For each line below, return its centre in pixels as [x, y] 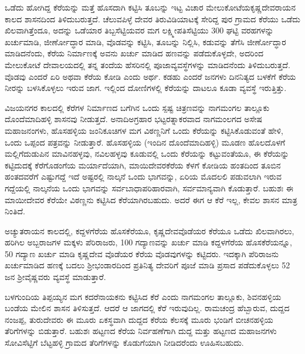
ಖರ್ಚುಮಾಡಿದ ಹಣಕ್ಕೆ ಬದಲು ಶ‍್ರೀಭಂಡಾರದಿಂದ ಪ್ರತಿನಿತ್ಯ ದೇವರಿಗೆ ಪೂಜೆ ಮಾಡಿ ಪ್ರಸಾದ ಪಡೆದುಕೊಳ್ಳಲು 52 [148, 265]
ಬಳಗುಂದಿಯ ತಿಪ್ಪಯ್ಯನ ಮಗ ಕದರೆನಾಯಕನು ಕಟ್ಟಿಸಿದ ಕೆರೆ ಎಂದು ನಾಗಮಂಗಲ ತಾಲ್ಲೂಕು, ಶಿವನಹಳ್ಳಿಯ [143, 296]
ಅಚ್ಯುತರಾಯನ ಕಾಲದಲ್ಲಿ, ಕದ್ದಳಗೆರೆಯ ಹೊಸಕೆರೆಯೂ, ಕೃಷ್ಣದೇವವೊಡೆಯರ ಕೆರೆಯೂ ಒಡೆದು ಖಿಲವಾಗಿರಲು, [150, 230]
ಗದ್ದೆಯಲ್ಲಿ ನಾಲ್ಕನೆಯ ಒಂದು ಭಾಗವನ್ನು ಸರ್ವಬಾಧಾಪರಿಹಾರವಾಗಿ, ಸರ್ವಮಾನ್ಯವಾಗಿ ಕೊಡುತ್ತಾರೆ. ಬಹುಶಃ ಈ [149, 188]
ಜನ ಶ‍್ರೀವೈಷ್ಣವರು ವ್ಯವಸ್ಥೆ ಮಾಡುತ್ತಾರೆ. [55, 277]
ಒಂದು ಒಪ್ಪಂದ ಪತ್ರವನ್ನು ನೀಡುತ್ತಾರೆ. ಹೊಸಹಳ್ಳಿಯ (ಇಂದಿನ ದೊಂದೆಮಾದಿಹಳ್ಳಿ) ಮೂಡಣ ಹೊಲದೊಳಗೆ [145, 142]
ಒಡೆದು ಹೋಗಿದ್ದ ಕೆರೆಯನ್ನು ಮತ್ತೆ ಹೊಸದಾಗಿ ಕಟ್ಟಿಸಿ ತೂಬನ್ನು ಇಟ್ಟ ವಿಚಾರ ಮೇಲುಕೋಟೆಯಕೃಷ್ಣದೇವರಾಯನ [150, 7]
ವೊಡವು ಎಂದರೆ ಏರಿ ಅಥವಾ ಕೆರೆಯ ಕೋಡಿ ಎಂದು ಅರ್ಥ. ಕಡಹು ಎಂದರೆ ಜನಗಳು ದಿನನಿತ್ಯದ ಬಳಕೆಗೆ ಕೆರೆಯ [150, 76]
